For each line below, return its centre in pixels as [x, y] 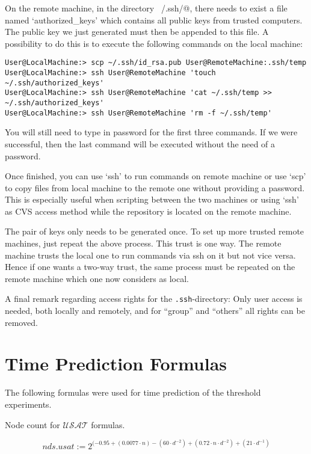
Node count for [32, 424]
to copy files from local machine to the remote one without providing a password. [155, 187]
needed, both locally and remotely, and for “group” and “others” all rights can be [155, 311]
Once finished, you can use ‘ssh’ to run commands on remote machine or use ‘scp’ [155, 176]
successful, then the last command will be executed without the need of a [140, 143]
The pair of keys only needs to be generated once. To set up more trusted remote [155, 231]
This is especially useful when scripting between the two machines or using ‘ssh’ [152, 199]
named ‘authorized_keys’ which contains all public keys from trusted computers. [154, 20]
